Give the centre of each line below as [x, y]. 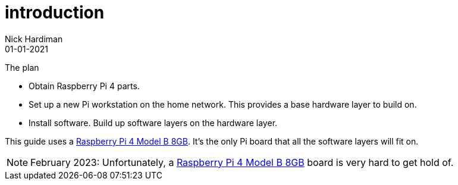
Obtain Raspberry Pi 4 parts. [84, 86]
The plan [22, 67]
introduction [55, 12]
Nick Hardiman [34, 39]
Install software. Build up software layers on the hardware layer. [153, 123]
